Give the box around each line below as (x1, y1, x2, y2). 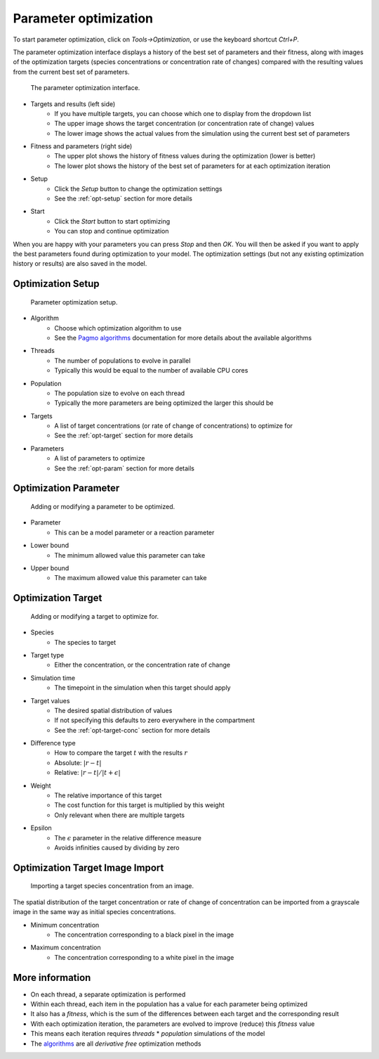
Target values (30, 696, 70, 705)
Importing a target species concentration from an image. (30, 882, 194, 890)
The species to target (54, 638, 117, 646)
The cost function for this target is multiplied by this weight (54, 801, 225, 809)
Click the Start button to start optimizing (54, 217, 171, 225)
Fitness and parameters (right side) (30, 142, 133, 150)
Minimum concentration (30, 920, 100, 929)
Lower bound (30, 541, 69, 550)
